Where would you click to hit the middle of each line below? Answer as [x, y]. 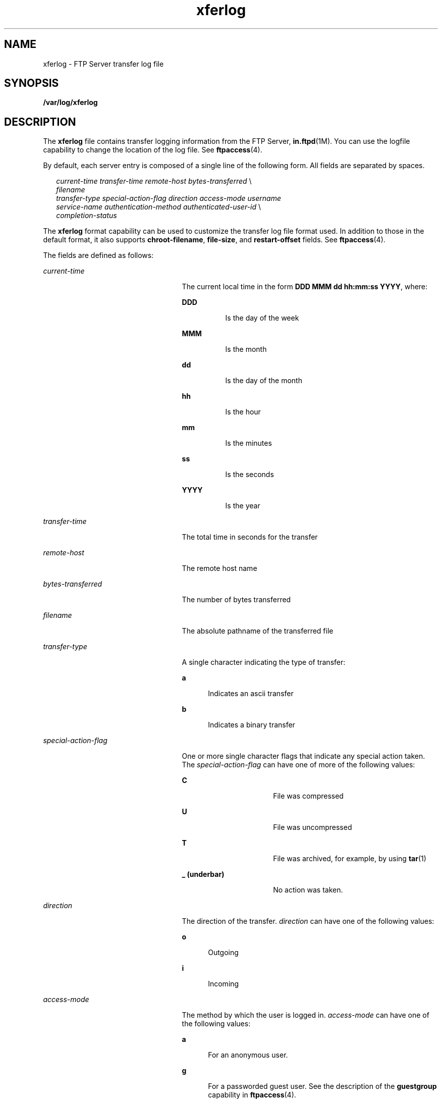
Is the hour [243, 412]
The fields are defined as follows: [98, 255]
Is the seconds [250, 475]
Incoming [224, 984]
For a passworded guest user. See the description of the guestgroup [322, 1086]
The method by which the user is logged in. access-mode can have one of [306, 1015]
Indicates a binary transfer [252, 725]
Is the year [243, 506]
